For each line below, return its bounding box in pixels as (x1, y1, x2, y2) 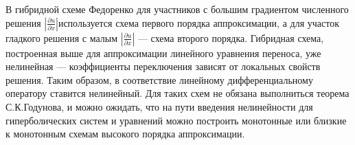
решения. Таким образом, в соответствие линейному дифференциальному (5, 72, 313, 87)
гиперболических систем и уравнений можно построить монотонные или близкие (5, 113, 347, 127)
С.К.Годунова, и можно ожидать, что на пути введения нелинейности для (5, 99, 313, 113)
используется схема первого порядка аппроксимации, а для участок (58, 15, 339, 30)
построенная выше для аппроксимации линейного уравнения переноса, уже (5, 45, 321, 60)
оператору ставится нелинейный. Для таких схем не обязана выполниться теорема (5, 86, 350, 100)
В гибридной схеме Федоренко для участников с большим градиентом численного (5, 2, 349, 16)
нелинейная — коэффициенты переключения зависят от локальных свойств (5, 59, 321, 74)
